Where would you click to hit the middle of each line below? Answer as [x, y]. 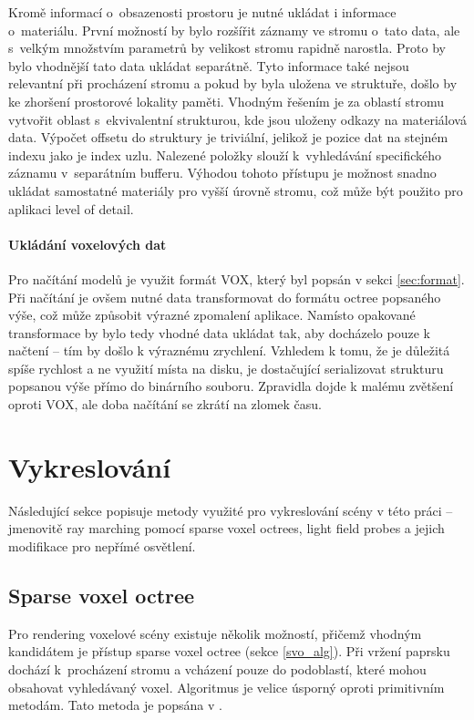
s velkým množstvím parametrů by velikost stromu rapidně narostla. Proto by [227, 48]
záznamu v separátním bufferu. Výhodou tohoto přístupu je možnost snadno [222, 173]
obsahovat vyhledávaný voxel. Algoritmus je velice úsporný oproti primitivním [227, 687]
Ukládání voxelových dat [88, 244]
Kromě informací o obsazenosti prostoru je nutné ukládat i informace [202, 12]
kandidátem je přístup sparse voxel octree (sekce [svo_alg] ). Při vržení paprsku [229, 651]
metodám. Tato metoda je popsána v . [115, 705]
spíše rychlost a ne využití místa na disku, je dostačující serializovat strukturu [226, 368]
